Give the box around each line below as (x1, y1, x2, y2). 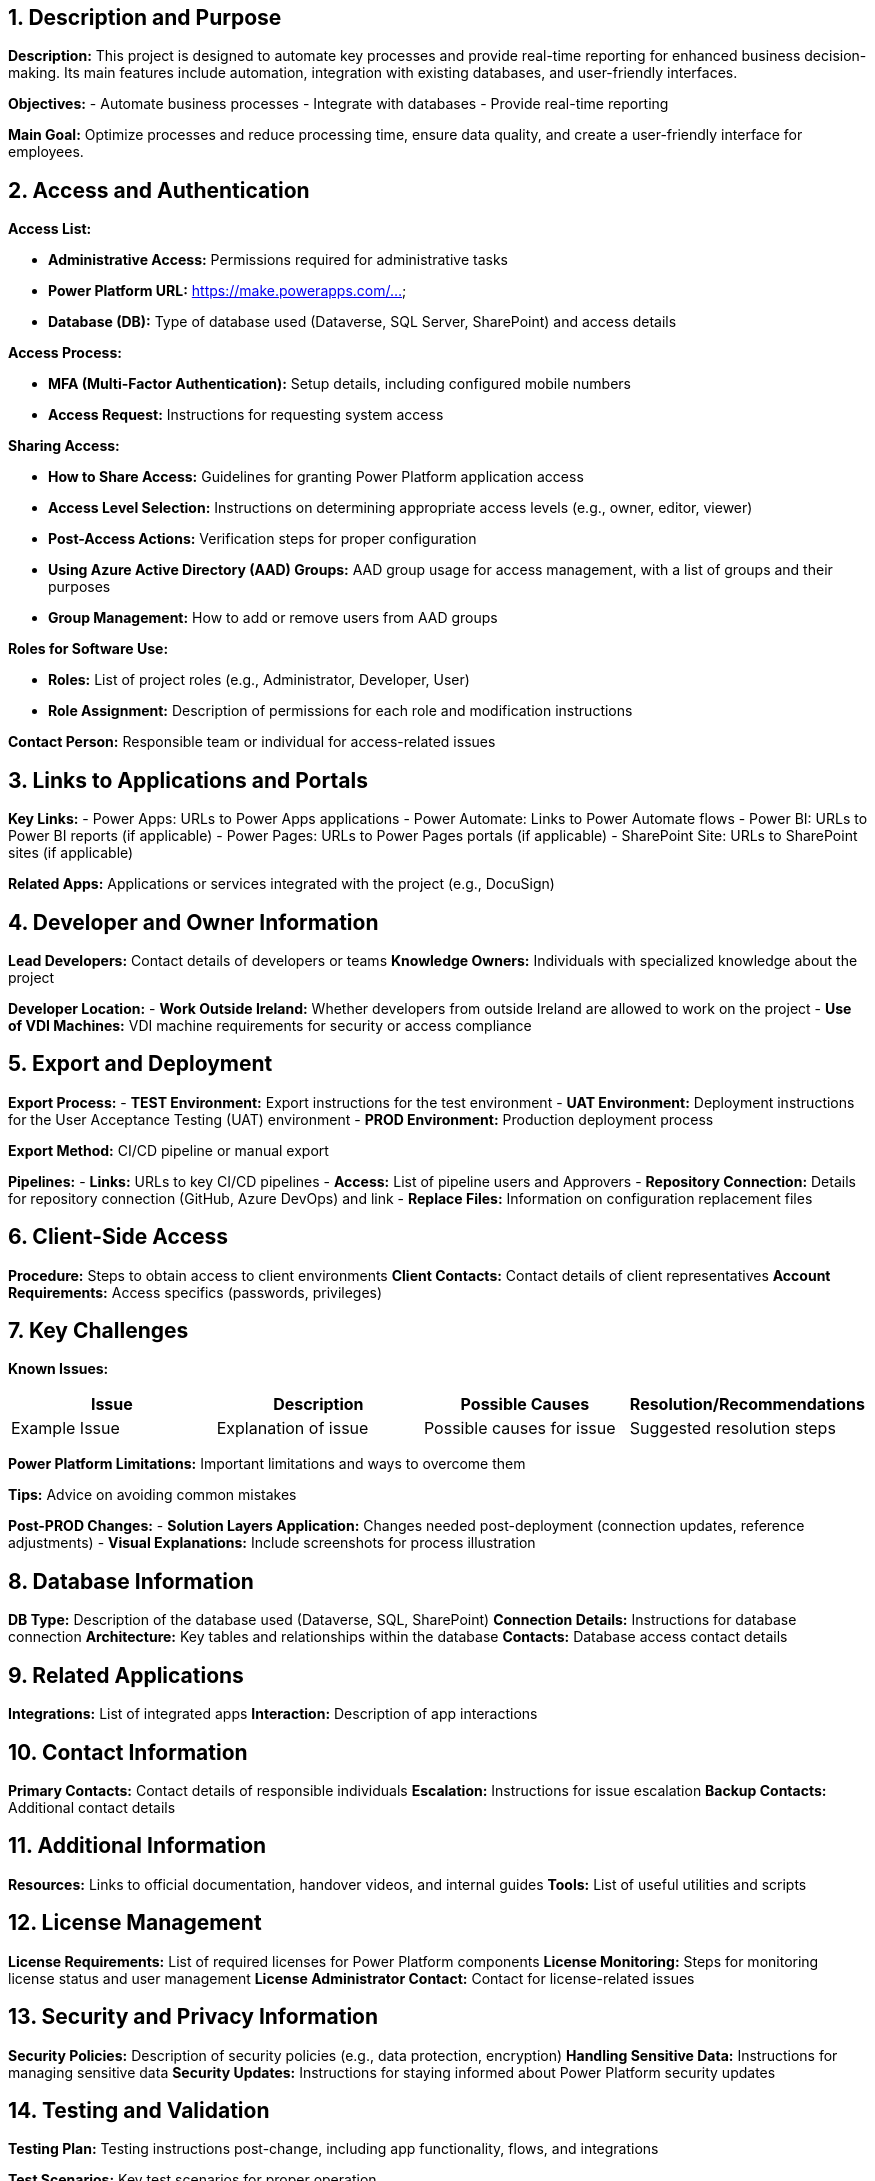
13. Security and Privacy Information (8, 2004, 379, 2030)
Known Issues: (8, 1360, 109, 1378)
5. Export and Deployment (8, 1051, 273, 1077)
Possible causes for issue (423, 1418, 616, 1439)
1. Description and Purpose (8, 5, 282, 30)
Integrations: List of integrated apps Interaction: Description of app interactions (8, 1705, 538, 1723)
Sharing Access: (8, 437, 120, 455)
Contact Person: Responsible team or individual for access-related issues (8, 733, 496, 751)
